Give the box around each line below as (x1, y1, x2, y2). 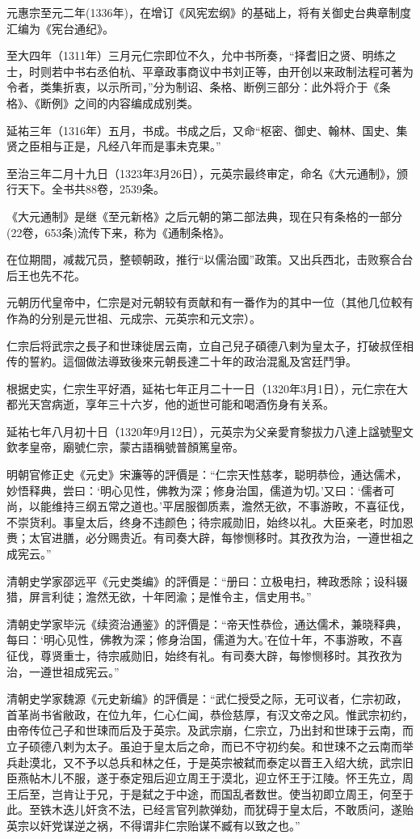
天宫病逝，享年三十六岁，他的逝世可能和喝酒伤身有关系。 (28, 396, 334, 413)
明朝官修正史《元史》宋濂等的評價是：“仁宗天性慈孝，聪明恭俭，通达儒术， (6, 466, 408, 483)
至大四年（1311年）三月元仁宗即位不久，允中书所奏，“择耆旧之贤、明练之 (6, 47, 397, 64)
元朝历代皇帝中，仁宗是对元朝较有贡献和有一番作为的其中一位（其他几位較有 (6, 294, 414, 311)
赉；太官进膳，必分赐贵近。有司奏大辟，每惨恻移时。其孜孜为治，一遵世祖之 (6, 529, 414, 546)
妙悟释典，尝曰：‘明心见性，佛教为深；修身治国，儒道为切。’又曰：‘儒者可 (6, 481, 395, 498)
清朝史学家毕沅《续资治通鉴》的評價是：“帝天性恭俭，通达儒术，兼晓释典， (6, 615, 408, 632)
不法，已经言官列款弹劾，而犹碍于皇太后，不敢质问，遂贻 (107, 801, 414, 818)
